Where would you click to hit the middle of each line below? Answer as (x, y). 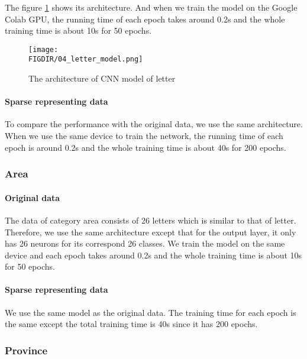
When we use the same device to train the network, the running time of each (144, 136)
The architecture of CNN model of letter (102, 78)
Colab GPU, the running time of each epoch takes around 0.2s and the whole (145, 19)
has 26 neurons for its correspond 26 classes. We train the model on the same (145, 243)
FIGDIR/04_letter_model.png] (86, 59)
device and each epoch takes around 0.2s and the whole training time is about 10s (153, 255)
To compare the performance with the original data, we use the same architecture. (154, 124)
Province (26, 350)
